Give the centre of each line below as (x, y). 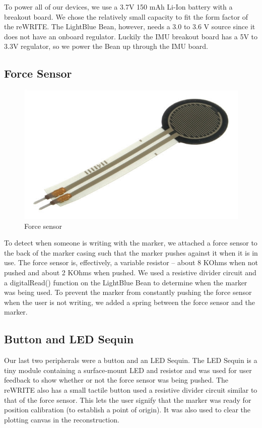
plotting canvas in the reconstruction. (62, 419)
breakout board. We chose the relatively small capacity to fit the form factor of (126, 16)
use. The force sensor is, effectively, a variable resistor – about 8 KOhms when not (131, 262)
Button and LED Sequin (69, 339)
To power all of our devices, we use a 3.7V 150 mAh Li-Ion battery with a (118, 7)
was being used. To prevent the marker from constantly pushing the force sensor (128, 292)
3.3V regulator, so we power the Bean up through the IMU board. (106, 46)
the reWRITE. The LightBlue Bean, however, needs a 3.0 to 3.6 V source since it (130, 26)
